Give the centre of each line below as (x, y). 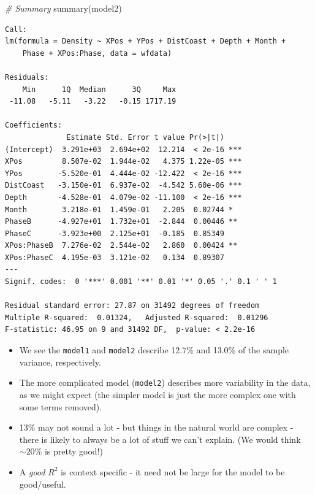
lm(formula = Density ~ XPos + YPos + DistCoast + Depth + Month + (146, 41)
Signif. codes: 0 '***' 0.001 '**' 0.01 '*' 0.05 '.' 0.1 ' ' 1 (141, 282)
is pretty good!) (74, 451)
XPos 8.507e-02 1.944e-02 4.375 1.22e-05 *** (123, 162)
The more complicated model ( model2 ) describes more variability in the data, (165, 382)
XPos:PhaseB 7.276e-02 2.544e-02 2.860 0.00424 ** (121, 246)
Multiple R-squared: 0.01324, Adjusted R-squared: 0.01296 (137, 317)
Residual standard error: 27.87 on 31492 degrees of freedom (132, 306)
